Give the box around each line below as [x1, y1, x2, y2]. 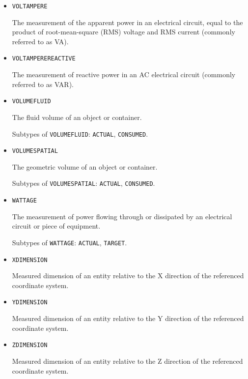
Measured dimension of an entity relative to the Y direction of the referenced [12, 313, 244, 323]
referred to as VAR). [12, 79, 74, 89]
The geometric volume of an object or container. [12, 161, 158, 172]
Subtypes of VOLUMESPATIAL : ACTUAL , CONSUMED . [12, 178, 155, 188]
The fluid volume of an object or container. [12, 112, 142, 122]
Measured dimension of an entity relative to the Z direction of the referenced [12, 355, 243, 366]
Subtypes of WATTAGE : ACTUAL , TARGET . [12, 237, 127, 247]
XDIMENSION [12, 256, 48, 263]
